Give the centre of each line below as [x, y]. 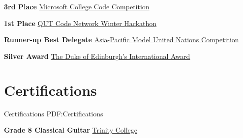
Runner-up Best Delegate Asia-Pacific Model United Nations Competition [121, 40]
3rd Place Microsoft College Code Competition [77, 6]
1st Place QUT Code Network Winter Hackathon [80, 23]
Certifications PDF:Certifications [54, 113]
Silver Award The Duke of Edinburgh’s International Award [97, 56]
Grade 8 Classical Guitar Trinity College [71, 130]
